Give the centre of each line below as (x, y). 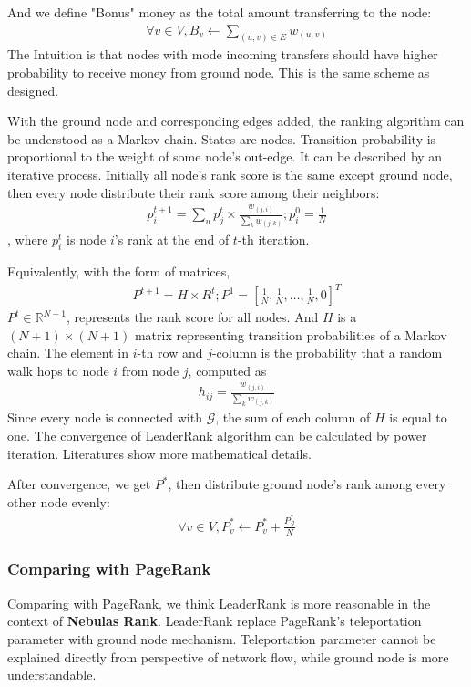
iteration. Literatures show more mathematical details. (159, 453)
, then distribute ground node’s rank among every (307, 484)
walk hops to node (58, 370)
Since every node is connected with (105, 417)
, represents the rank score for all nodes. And (193, 317)
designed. (33, 90)
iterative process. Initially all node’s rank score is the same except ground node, (230, 175)
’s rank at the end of (172, 239)
